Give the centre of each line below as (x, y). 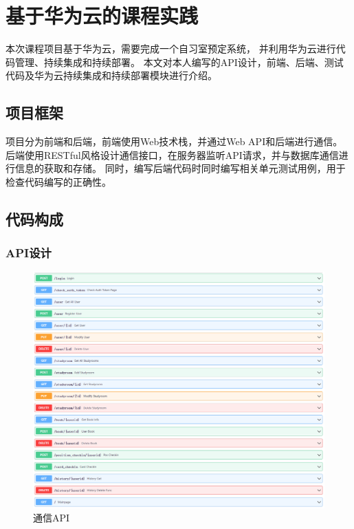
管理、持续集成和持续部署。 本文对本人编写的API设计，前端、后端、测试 (179, 62)
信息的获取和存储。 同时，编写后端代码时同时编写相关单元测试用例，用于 (180, 168)
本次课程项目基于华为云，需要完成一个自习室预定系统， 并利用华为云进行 (171, 48)
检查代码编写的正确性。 (58, 181)
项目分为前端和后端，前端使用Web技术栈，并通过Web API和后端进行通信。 (174, 141)
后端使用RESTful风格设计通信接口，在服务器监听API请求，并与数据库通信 (172, 154)
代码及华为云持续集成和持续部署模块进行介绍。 (111, 75)
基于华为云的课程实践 (102, 15)
